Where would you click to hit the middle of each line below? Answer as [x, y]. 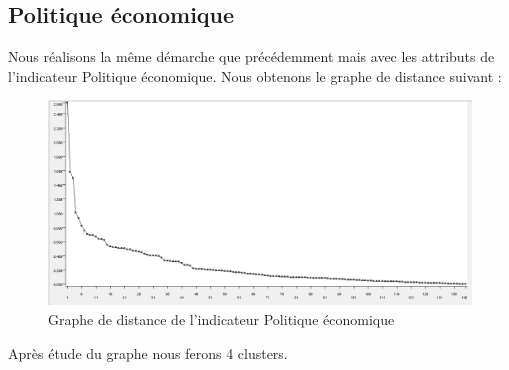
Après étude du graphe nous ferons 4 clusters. [148, 352]
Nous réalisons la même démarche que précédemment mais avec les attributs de [251, 56]
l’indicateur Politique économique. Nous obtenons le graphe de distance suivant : [255, 75]
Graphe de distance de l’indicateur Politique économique [221, 318]
